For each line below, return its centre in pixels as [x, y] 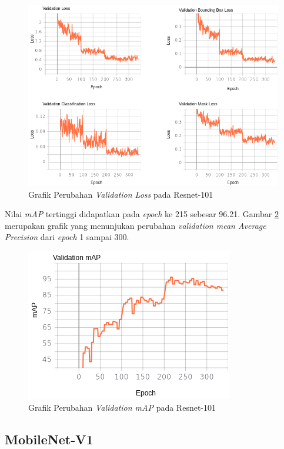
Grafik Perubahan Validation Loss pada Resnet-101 [121, 194]
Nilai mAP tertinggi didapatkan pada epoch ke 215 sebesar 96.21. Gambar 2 [142, 214]
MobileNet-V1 [49, 439]
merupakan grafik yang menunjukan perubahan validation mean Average [136, 225]
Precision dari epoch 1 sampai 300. [67, 237]
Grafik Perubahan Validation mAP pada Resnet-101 [122, 407]
